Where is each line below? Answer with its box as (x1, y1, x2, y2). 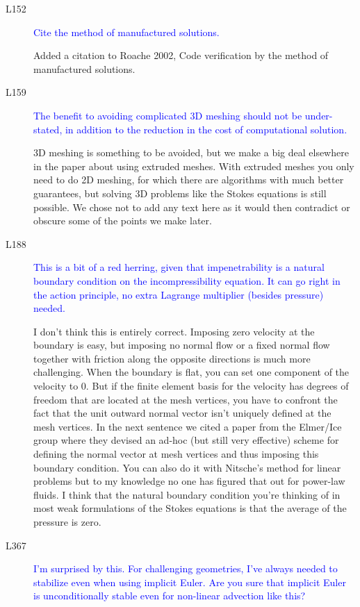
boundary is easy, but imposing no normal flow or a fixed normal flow (33, 338, 330, 352)
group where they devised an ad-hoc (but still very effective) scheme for (33, 433, 339, 447)
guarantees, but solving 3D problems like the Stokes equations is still (33, 185, 327, 200)
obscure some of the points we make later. (33, 213, 212, 228)
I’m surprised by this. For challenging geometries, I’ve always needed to (33, 561, 338, 576)
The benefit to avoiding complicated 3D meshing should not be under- (33, 108, 333, 122)
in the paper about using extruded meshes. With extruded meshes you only (33, 158, 354, 173)
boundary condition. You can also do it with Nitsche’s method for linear (33, 460, 341, 474)
